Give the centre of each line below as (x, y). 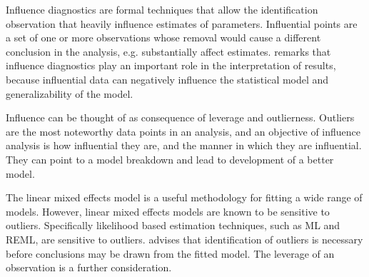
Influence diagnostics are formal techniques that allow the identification (162, 9)
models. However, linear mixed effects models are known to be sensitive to (168, 211)
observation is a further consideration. (89, 267)
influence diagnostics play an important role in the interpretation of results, (171, 65)
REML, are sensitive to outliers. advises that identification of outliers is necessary (184, 239)
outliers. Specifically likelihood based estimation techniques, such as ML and (173, 225)
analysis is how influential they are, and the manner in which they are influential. (184, 145)
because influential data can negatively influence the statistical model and (167, 79)
